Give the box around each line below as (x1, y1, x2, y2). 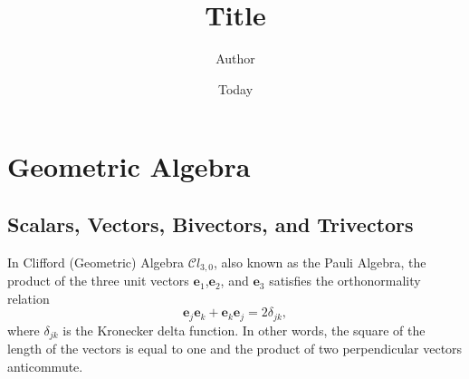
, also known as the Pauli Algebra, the (214, 252, 426, 271)
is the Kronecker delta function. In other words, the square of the (62, 320, 426, 339)
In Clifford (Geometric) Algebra (7, 252, 185, 271)
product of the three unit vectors (7, 271, 189, 290)
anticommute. (7, 356, 83, 375)
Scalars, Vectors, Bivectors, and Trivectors (7, 209, 414, 238)
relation (7, 288, 50, 307)
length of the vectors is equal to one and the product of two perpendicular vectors (7, 339, 463, 358)
